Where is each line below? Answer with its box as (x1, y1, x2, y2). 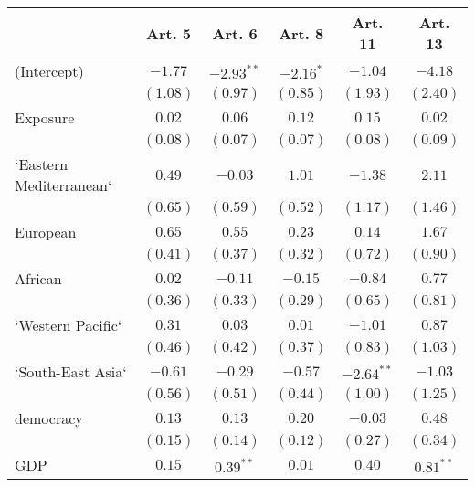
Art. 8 (279, 22, 324, 44)
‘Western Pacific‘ (15, 314, 122, 335)
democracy (15, 408, 83, 429)
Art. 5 (146, 22, 192, 44)
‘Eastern (15, 154, 69, 175)
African (15, 268, 62, 289)
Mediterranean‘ (15, 175, 112, 196)
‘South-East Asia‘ (15, 361, 127, 382)
